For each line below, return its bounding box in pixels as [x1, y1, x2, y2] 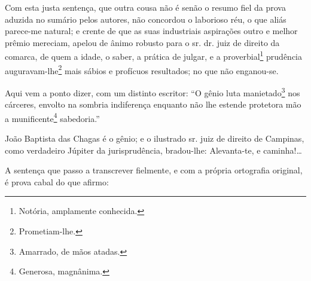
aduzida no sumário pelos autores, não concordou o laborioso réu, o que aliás [5, 13, 286, 25]
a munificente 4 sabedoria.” [5, 110, 100, 124]
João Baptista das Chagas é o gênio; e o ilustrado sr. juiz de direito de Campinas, [5, 132, 304, 144]
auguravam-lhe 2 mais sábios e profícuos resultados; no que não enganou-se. [5, 62, 279, 77]
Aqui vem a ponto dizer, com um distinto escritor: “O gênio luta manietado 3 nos [5, 84, 300, 99]
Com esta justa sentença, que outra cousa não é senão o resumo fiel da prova [5, 1, 286, 13]
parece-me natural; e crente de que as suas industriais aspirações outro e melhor [5, 25, 298, 37]
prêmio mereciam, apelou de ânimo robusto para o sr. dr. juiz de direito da [5, 36, 280, 48]
